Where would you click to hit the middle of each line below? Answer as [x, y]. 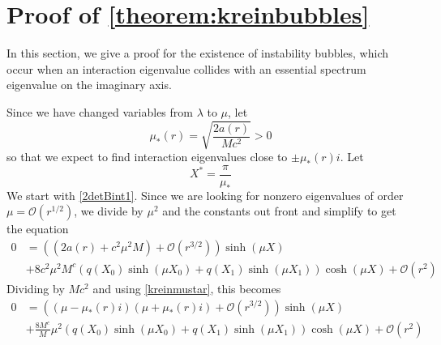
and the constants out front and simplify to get [279, 211]
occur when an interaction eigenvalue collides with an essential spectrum [186, 68]
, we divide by [109, 211]
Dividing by [36, 288]
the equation [38, 229]
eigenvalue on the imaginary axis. [89, 85]
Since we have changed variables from [100, 111]
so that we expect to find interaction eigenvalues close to [147, 157]
